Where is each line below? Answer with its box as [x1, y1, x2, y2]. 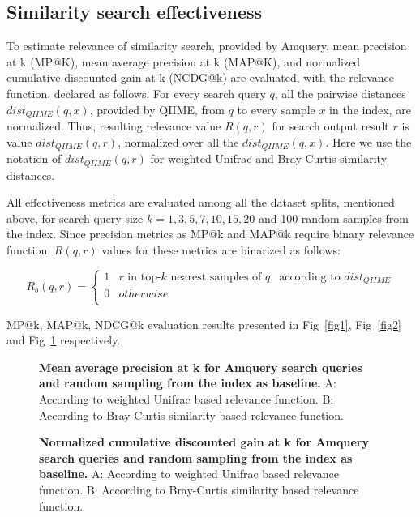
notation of [6, 150, 62, 167]
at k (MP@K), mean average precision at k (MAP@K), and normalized [6, 53, 361, 70]
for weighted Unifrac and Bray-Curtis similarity [150, 150, 388, 167]
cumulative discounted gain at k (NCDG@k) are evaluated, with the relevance [6, 69, 395, 86]
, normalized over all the [118, 133, 239, 150]
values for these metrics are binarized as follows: [101, 241, 341, 258]
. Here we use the [325, 133, 412, 150]
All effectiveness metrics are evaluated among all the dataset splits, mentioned [6, 194, 395, 211]
